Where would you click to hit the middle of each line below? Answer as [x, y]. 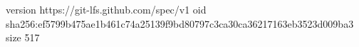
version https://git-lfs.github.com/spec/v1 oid [106, 9]
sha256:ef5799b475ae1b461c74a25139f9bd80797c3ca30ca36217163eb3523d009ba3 [180, 23]
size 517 [23, 37]
